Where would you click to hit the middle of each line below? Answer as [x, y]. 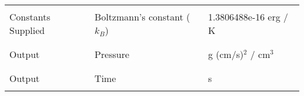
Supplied [27, 30]
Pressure [112, 54]
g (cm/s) [226, 54]
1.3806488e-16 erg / [248, 17]
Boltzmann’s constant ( [142, 17]
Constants [30, 17]
